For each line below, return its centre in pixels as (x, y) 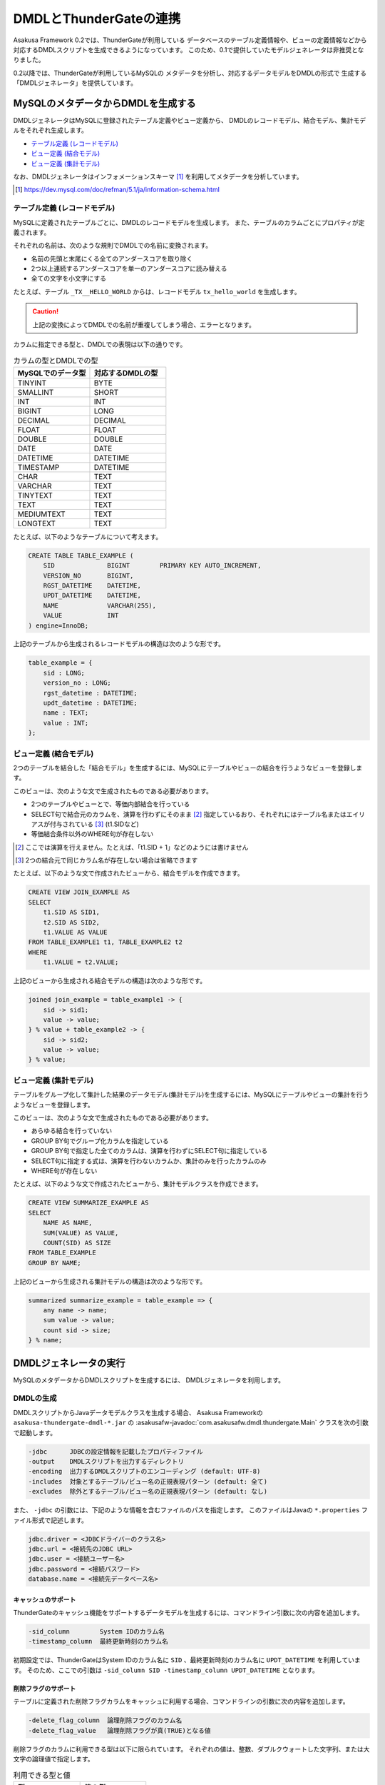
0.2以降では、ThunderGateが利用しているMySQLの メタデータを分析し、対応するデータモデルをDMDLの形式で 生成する (190, 73)
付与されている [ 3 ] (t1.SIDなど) (94, 824)
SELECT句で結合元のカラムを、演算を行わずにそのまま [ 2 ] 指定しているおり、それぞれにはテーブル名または (189, 814)
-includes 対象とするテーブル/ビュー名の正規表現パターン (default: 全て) (148, 1481)
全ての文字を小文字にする (69, 278)
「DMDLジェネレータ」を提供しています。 (75, 83)
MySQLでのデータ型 (52, 373)
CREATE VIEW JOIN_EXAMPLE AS (79, 892)
